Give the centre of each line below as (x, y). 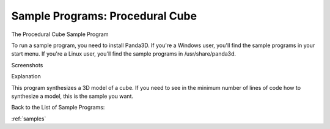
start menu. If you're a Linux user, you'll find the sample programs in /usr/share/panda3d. (124, 54)
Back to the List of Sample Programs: (58, 108)
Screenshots (27, 65)
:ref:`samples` (29, 119)
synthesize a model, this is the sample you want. (72, 96)
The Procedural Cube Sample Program (60, 34)
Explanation (26, 76)
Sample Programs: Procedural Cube (104, 16)
